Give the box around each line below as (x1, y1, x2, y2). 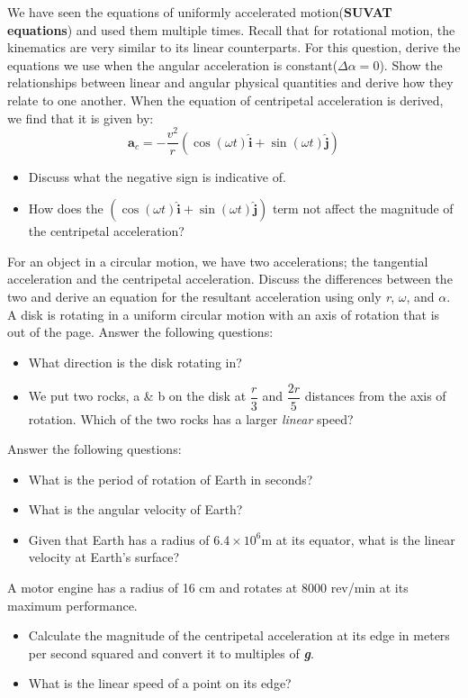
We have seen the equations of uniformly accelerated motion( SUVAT (7, 3, 392, 21)
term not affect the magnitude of (272, 199, 454, 218)
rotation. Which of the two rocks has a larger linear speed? (28, 409, 354, 428)
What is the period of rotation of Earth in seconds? (28, 469, 313, 488)
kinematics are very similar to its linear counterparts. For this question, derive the (7, 38, 461, 57)
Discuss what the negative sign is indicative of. (28, 167, 286, 186)
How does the (28, 199, 103, 218)
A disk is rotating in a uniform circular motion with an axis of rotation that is (7, 304, 440, 323)
